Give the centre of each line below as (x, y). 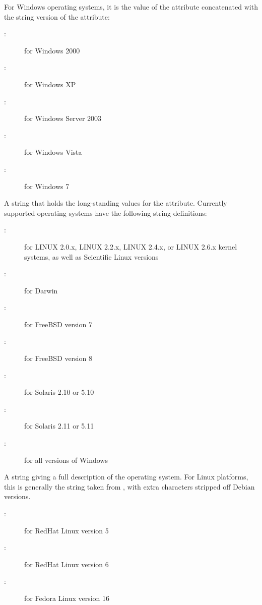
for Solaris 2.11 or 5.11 (59, 426)
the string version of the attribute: (57, 16)
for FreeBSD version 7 (58, 324)
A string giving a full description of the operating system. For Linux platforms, (126, 477)
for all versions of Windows (66, 460)
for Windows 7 (47, 186)
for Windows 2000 (52, 50)
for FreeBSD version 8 (58, 358)
